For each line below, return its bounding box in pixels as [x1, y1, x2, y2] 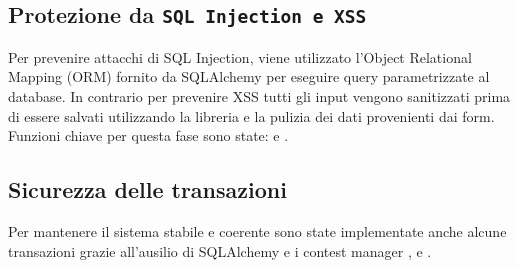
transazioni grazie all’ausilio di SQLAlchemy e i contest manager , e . [8, 240, 432, 261]
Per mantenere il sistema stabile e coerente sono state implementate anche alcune [8, 220, 507, 241]
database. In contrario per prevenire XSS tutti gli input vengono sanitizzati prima [8, 85, 511, 106]
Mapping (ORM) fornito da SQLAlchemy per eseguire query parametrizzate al [8, 66, 490, 87]
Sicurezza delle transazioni [8, 174, 287, 205]
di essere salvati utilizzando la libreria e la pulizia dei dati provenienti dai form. [8, 105, 495, 126]
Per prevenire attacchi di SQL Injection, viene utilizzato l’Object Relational [8, 46, 472, 67]
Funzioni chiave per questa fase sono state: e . [8, 125, 289, 146]
